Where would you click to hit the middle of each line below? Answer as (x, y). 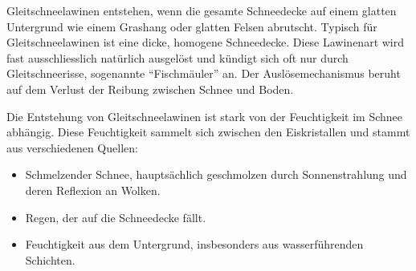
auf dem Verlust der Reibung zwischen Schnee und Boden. (150, 89)
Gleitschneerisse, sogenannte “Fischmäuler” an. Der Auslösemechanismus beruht (204, 73)
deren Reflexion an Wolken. (93, 190)
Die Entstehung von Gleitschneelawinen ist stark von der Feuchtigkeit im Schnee (204, 116)
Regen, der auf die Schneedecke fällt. (116, 217)
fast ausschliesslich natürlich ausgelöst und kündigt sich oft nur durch (177, 57)
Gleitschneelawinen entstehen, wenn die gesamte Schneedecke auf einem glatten (202, 10)
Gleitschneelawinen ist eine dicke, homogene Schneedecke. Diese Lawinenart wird (206, 42)
